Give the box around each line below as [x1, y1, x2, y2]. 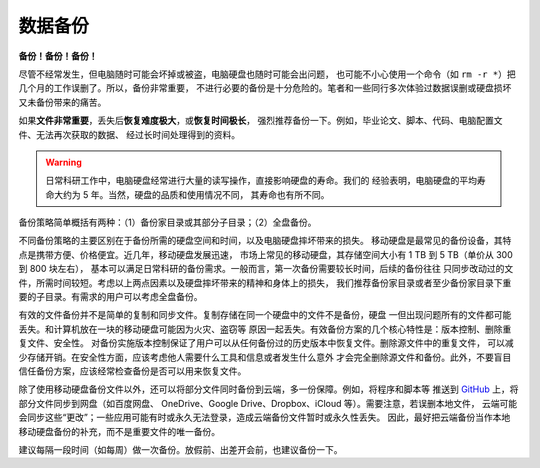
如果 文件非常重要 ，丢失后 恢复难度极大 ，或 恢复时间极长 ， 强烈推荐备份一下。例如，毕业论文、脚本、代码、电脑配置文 [18, 115, 503, 127]
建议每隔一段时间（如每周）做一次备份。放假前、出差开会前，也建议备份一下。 [18, 443, 343, 455]
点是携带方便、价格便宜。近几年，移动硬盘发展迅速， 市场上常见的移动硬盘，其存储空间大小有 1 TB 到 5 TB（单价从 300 [18, 248, 514, 260]
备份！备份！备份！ [18, 50, 98, 62]
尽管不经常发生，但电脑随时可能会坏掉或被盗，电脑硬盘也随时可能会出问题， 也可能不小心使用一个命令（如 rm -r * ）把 [18, 68, 516, 80]
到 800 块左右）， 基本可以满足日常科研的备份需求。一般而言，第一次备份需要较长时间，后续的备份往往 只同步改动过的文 [18, 263, 514, 275]
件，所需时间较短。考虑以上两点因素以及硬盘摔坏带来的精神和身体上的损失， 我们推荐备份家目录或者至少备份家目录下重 [18, 276, 512, 289]
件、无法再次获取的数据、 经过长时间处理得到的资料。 [18, 128, 240, 140]
